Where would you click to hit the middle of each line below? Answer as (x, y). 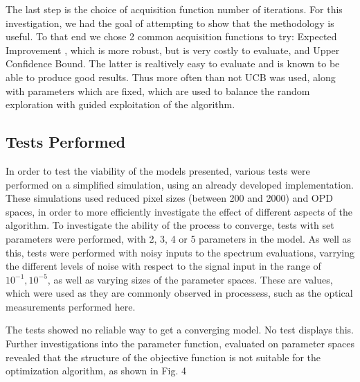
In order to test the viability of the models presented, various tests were (158, 170)
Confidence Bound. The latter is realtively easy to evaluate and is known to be (173, 63)
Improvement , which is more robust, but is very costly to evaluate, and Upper (173, 50)
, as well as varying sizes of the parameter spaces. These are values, (190, 279)
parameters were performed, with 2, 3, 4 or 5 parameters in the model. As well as (179, 238)
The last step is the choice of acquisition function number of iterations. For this (174, 9)
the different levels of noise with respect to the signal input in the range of (163, 266)
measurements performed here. (71, 306)
